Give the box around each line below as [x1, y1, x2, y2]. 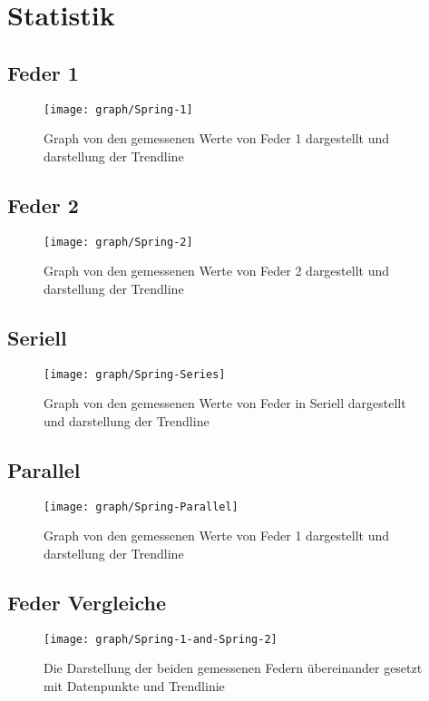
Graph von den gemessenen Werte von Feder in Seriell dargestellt [44, 394, 406, 413]
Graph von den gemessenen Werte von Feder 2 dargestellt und [44, 261, 390, 280]
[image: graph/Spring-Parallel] [44, 500, 239, 513]
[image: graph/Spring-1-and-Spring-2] [44, 632, 278, 646]
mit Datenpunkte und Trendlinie [44, 677, 225, 696]
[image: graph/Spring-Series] [44, 367, 226, 381]
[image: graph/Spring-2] [44, 235, 193, 248]
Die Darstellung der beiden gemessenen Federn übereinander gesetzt [44, 658, 423, 677]
